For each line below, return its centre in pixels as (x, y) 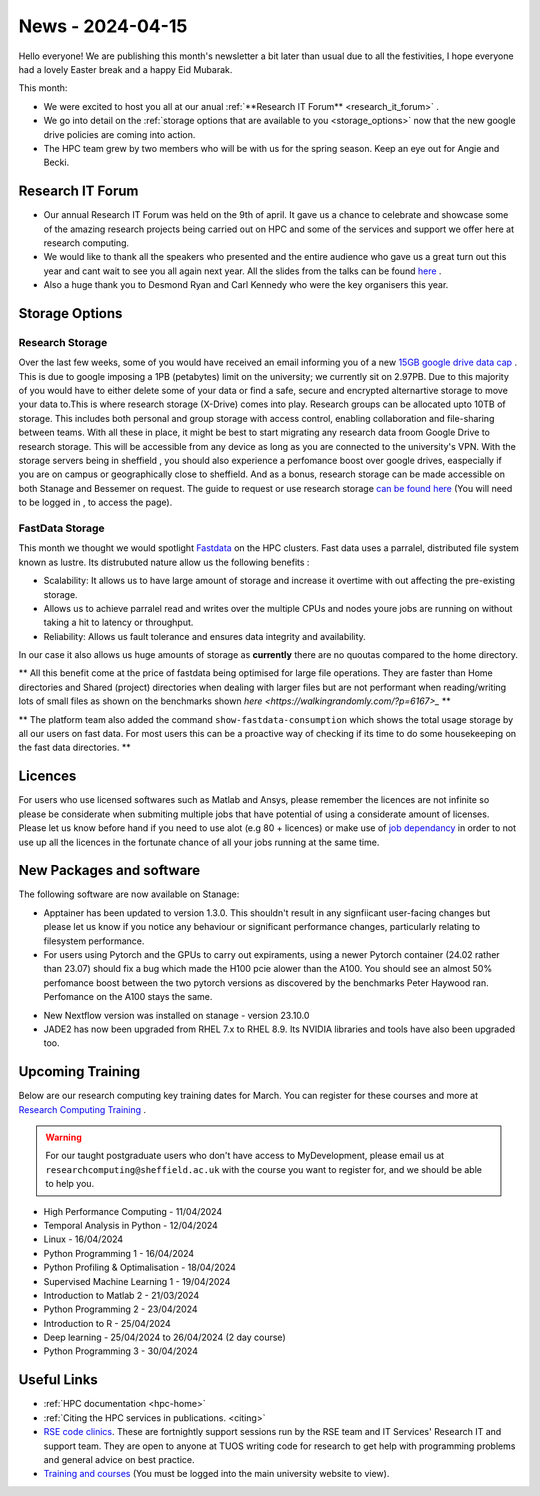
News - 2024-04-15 (103, 26)
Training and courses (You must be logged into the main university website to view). (216, 1474)
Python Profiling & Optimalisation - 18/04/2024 (140, 1267)
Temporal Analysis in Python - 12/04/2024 (131, 1225)
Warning (63, 1137)
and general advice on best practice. (119, 1459)
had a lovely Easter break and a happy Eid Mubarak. (125, 69)
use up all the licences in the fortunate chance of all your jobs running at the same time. (199, 842)
